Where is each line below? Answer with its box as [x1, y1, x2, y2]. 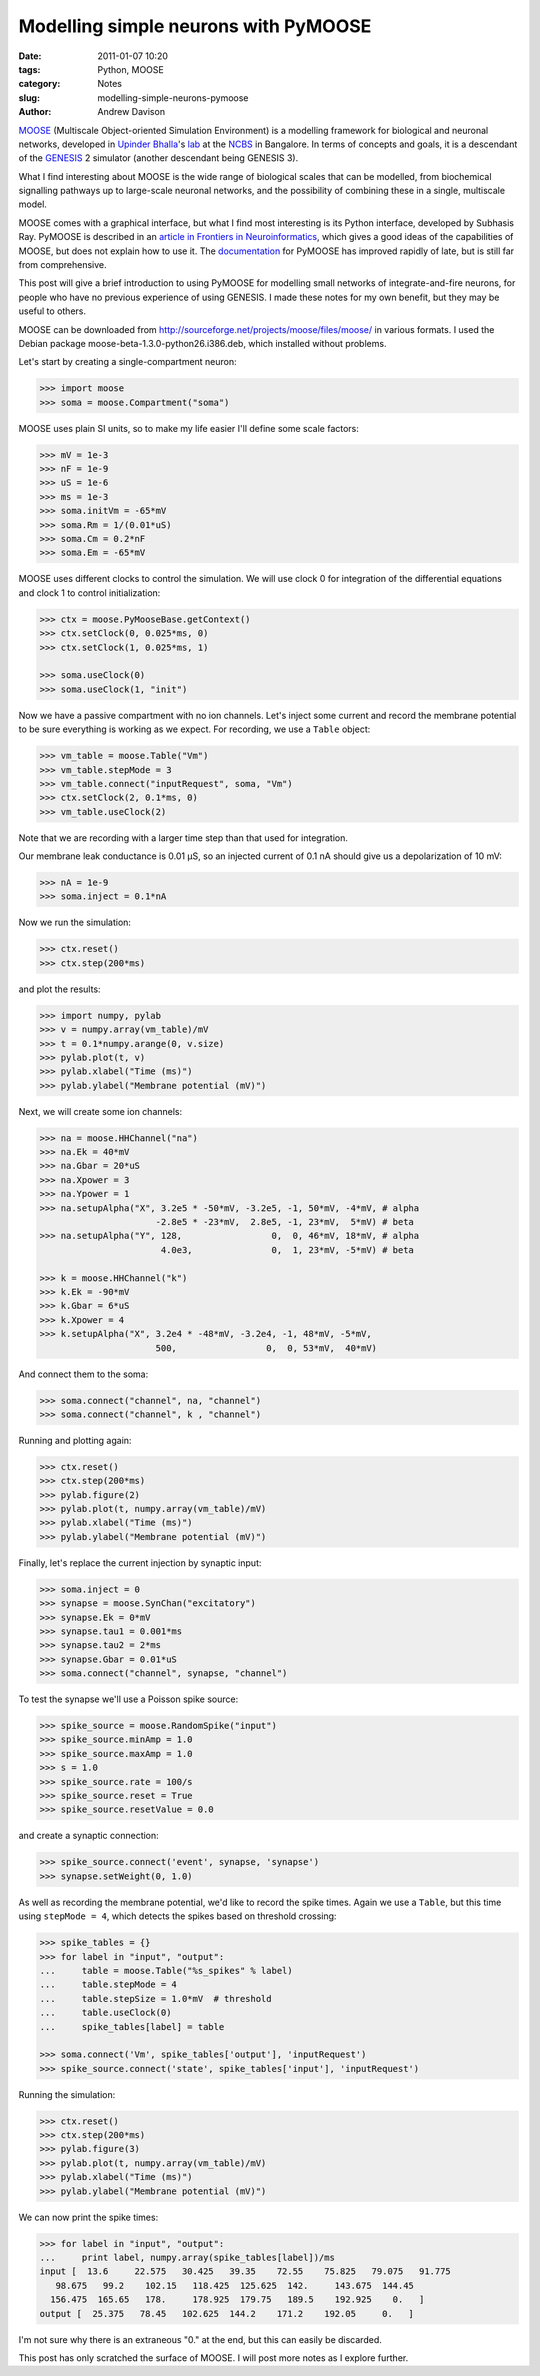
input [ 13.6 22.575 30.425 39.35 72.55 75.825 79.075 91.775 [39, 2266, 452, 2277]
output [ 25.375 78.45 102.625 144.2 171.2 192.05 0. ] [39, 2308, 415, 2319]
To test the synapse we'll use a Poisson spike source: [18, 1693, 239, 1705]
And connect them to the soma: [18, 1368, 149, 1380]
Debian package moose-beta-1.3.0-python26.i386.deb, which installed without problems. [18, 337, 387, 349]
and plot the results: [18, 983, 101, 995]
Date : [18, 50, 42, 62]
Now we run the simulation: [18, 916, 132, 929]
